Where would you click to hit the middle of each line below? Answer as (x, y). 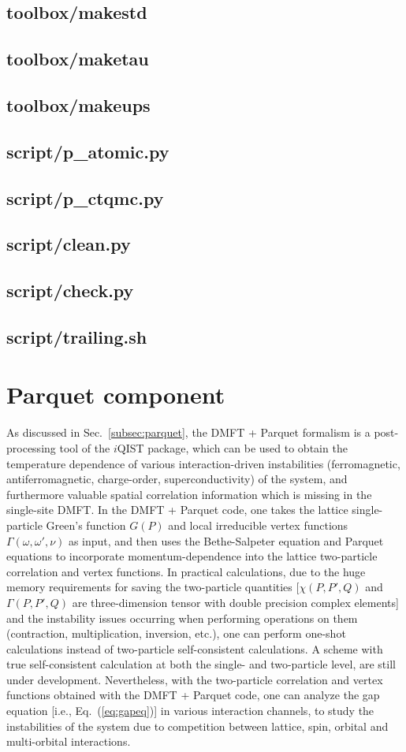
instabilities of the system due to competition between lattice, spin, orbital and (197, 726)
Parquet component (116, 395)
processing (31, 447)
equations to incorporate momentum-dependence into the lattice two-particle (192, 556)
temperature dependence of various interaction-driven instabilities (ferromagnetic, (203, 463)
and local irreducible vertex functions (258, 525)
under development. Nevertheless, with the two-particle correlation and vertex (195, 679)
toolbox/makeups (78, 104)
